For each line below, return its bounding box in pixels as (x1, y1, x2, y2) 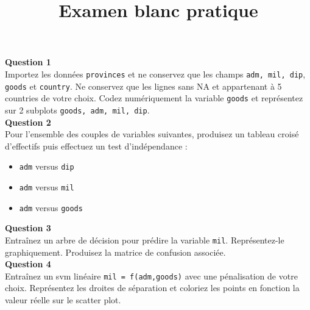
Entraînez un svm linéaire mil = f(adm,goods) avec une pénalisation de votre (5, 269, 298, 282)
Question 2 (5, 115, 51, 128)
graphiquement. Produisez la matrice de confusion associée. (5, 245, 226, 258)
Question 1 (5, 56, 51, 68)
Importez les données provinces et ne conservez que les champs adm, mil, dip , (5, 67, 306, 80)
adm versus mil (19, 181, 74, 193)
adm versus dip (19, 160, 74, 173)
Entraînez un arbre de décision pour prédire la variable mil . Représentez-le (5, 233, 284, 246)
